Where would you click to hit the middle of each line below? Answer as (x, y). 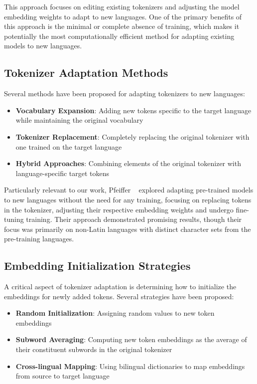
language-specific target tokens (63, 173)
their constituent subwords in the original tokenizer (94, 349)
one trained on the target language (69, 146)
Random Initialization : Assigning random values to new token (115, 313)
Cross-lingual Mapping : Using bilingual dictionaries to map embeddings (130, 366)
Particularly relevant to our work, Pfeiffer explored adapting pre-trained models (129, 190)
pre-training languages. (39, 239)
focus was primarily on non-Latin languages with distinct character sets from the (128, 229)
